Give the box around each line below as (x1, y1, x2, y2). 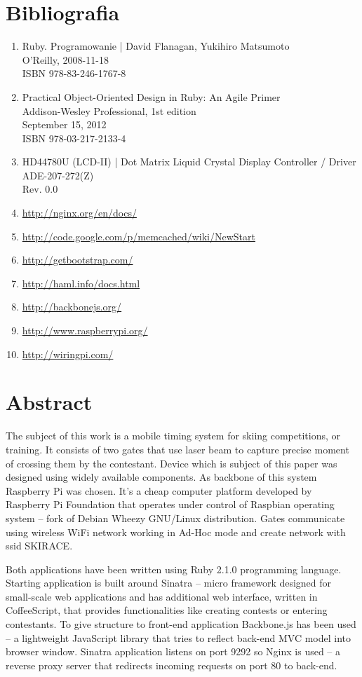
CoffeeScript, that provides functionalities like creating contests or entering (6, 603, 328, 617)
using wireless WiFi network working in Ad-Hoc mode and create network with (6, 524, 346, 539)
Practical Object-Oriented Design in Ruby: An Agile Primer (22, 89, 281, 104)
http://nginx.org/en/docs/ (22, 205, 137, 220)
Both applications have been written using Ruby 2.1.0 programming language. (6, 561, 342, 576)
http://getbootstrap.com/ (22, 252, 133, 267)
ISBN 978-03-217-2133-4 (22, 130, 126, 145)
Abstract (6, 388, 93, 416)
